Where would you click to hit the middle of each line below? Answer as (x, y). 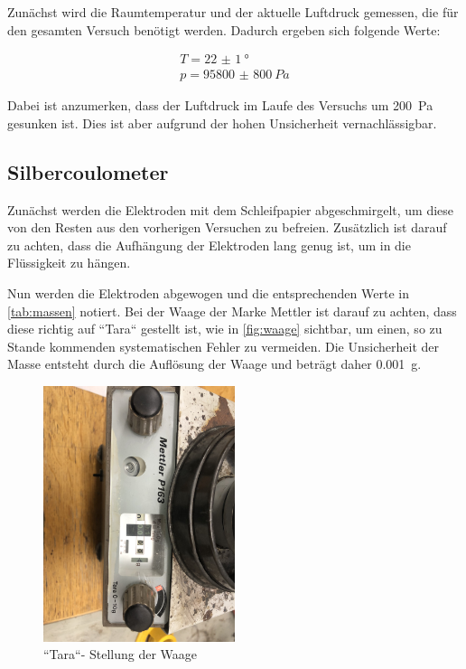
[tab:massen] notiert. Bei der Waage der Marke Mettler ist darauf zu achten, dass (232, 311)
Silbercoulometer (88, 171)
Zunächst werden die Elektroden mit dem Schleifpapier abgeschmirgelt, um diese (231, 209)
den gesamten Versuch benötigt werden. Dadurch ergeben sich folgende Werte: (224, 29)
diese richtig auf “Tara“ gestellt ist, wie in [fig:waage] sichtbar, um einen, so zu (225, 329)
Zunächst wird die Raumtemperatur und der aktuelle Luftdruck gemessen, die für (233, 12)
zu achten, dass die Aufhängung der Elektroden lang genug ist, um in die (209, 245)
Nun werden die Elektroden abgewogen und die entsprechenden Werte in (208, 293)
